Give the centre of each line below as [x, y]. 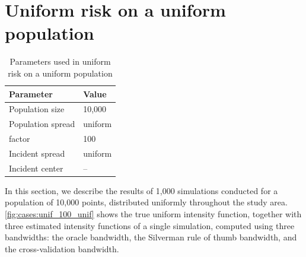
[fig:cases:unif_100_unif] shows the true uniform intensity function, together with [153, 214]
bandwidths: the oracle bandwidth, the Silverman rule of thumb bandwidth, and [151, 237]
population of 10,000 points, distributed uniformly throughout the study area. [146, 202]
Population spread [42, 124]
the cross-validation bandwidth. [62, 248]
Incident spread [37, 153]
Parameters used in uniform [60, 61]
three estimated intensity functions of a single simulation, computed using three [150, 225]
